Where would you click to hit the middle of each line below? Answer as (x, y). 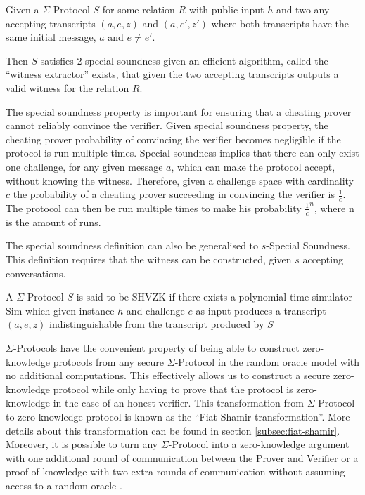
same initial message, (51, 37)
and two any (303, 9)
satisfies (57, 60)
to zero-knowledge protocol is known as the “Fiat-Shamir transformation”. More (178, 416)
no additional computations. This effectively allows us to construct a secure (168, 375)
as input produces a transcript (261, 310)
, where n (334, 207)
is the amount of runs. (53, 222)
